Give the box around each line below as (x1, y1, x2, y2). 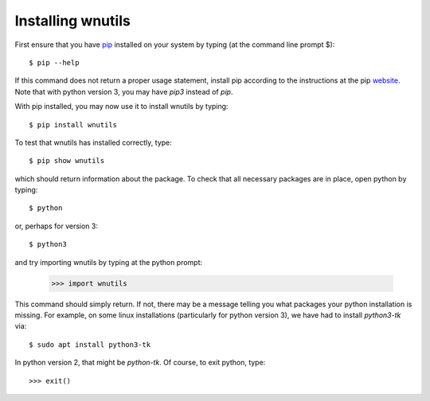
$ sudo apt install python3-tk (29, 340, 151, 349)
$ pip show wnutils (29, 156, 105, 165)
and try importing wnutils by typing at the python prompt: (14, 257, 203, 267)
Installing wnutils (14, 12, 131, 29)
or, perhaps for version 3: (14, 221, 99, 231)
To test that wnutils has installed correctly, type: (14, 138, 173, 147)
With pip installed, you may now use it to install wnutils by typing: (14, 102, 229, 111)
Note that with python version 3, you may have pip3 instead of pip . (14, 87, 233, 96)
